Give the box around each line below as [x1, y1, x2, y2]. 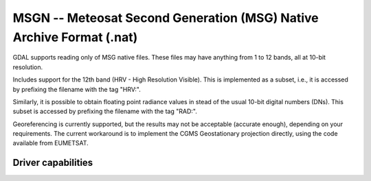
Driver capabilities [12, 157, 93, 169]
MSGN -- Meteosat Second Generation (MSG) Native [12, 10, 319, 25]
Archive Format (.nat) [12, 29, 138, 45]
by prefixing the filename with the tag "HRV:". [12, 85, 141, 93]
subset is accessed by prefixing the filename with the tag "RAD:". [12, 107, 197, 116]
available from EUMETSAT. [12, 139, 89, 147]
